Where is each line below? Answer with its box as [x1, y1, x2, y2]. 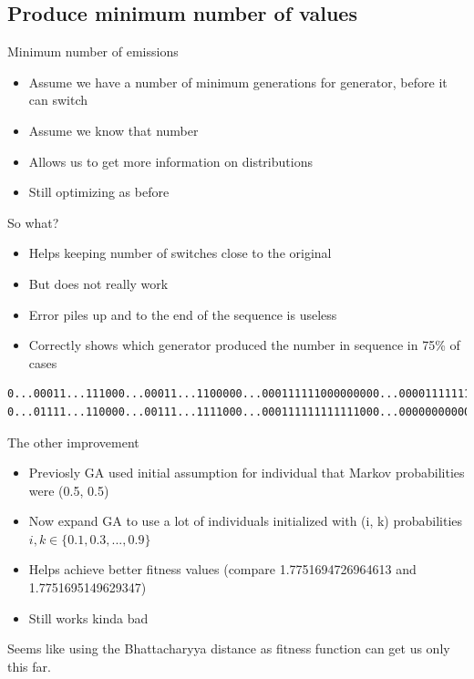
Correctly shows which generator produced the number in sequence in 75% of [28, 335, 460, 355]
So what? [7, 212, 59, 231]
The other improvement [7, 432, 139, 451]
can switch [28, 90, 88, 109]
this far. [7, 656, 51, 675]
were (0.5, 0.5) [28, 480, 109, 499]
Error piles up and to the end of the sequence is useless [28, 304, 337, 324]
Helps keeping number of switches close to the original [28, 243, 332, 262]
